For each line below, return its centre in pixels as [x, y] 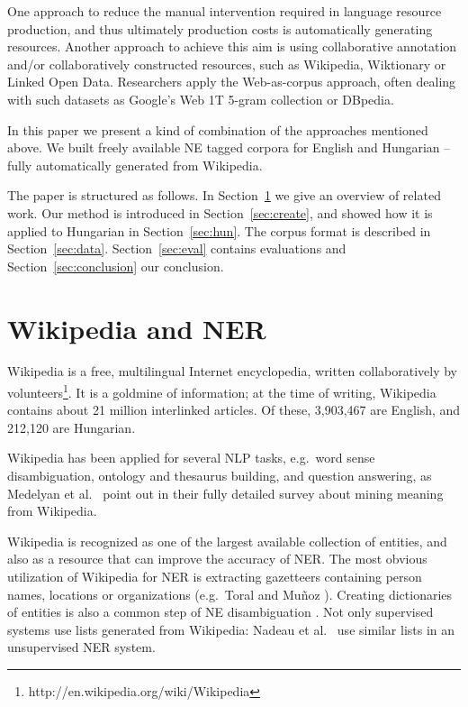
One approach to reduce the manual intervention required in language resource [225, 11]
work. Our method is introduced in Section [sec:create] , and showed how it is [220, 212]
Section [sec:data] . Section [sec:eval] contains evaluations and [177, 248]
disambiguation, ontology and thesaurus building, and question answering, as [220, 476]
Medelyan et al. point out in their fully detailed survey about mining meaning [225, 493]
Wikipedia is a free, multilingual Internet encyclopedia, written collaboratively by [233, 371]
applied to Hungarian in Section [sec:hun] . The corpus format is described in [219, 230]
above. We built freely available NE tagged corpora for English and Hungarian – [229, 147]
